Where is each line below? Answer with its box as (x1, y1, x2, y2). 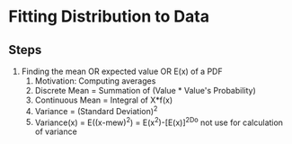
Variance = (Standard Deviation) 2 (34, 104, 158, 116)
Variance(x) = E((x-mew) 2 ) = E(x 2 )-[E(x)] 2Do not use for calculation (34, 115, 284, 128)
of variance (34, 126, 77, 137)
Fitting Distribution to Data (8, 6, 210, 27)
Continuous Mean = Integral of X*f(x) (34, 94, 173, 105)
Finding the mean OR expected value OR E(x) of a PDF (21, 66, 223, 76)
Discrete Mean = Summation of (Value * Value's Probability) (34, 85, 257, 95)
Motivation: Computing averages (34, 76, 156, 86)
